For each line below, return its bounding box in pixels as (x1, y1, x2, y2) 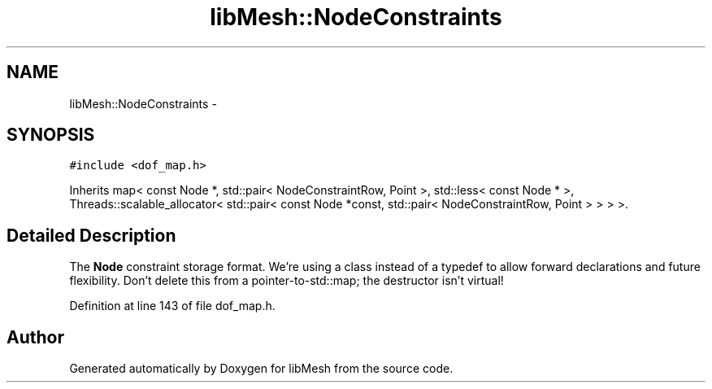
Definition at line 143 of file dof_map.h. (69, 299, 276, 313)
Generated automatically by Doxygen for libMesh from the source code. (69, 361, 454, 376)
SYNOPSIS (7, 125, 95, 146)
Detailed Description (7, 225, 176, 246)
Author (7, 326, 64, 347)
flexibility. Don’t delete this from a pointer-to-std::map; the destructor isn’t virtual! (69, 273, 504, 288)
